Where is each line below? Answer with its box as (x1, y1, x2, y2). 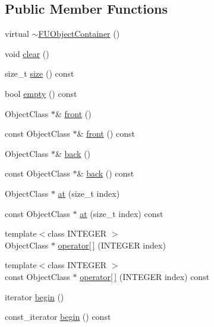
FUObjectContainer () (38, 27, 120, 40)
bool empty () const (5, 87, 77, 99)
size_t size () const (5, 67, 74, 80)
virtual (5, 27, 29, 40)
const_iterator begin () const (5, 310, 111, 323)
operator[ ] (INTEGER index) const (80, 270, 210, 282)
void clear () (5, 47, 49, 59)
